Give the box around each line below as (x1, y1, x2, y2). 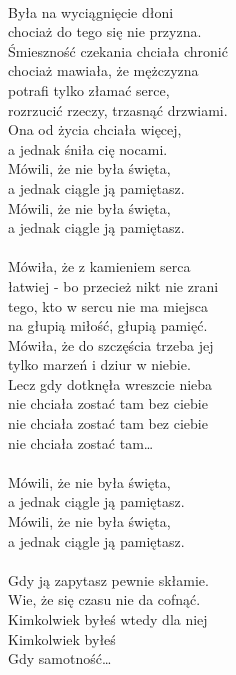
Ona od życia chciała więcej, (8, 119, 182, 140)
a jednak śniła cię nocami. (8, 138, 168, 159)
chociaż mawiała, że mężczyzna (8, 60, 199, 81)
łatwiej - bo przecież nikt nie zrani (8, 275, 219, 296)
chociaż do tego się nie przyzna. (8, 21, 202, 42)
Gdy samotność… (8, 648, 112, 669)
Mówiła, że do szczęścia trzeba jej (8, 334, 214, 355)
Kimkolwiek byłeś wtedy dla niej (8, 609, 208, 629)
